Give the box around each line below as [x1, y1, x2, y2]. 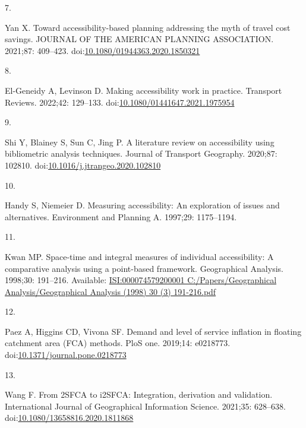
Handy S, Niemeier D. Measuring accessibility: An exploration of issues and [5, 199, 280, 211]
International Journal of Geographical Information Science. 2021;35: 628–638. [5, 400, 286, 412]
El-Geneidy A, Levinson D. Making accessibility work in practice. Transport [5, 84, 282, 96]
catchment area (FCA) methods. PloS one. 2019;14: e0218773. [5, 337, 231, 349]
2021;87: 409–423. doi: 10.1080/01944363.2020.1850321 [5, 44, 200, 56]
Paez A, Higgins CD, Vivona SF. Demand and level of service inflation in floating [5, 325, 302, 337]
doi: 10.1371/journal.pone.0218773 [5, 348, 127, 361]
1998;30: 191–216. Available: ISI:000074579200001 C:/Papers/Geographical [5, 274, 277, 286]
